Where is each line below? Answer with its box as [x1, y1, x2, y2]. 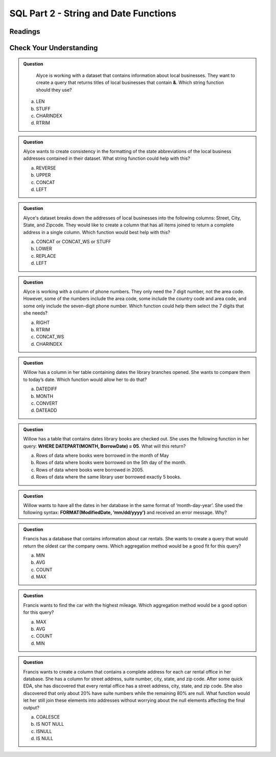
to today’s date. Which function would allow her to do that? [23, 376, 147, 383]
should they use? [36, 87, 72, 93]
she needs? [23, 310, 48, 316]
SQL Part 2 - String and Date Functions [9, 8, 176, 19]
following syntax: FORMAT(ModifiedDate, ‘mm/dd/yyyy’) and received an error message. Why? [23, 510, 227, 516]
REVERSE [36, 164, 56, 171]
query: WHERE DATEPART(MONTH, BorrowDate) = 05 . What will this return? [23, 443, 186, 449]
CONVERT [36, 400, 58, 407]
